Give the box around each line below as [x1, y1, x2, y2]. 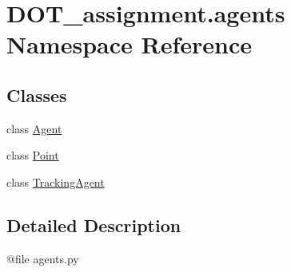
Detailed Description [6, 212, 181, 237]
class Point [6, 147, 59, 164]
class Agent [6, 120, 62, 136]
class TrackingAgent [6, 173, 105, 190]
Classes [6, 82, 67, 107]
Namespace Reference [6, 28, 252, 61]
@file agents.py [6, 250, 79, 266]
